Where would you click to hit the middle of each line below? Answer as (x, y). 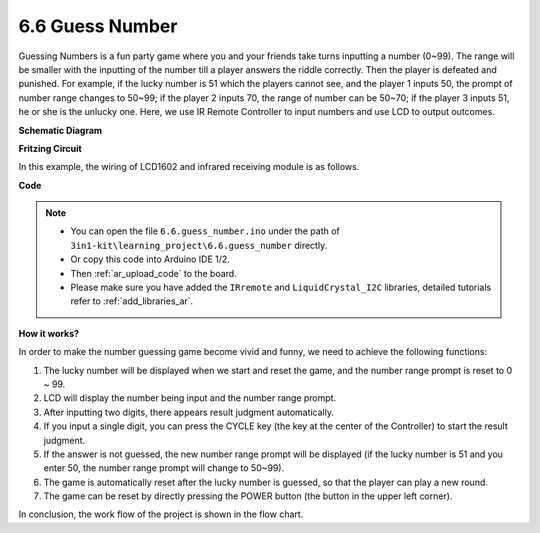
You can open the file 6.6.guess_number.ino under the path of (205, 231)
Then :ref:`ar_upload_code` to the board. (153, 273)
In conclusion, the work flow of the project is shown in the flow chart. (161, 514)
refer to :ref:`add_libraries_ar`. (132, 301)
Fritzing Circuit (50, 148)
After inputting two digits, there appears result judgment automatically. (189, 412)
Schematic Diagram (60, 130)
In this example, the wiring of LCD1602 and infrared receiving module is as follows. (189, 167)
